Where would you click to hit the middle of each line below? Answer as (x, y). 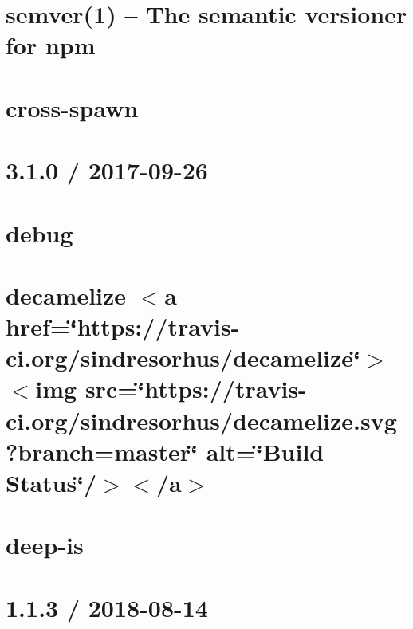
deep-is (45, 545)
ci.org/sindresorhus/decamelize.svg (201, 420)
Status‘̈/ (51, 482)
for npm (51, 45)
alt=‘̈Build (265, 451)
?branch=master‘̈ (102, 451)
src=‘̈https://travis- (196, 389)
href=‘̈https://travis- (123, 326)
